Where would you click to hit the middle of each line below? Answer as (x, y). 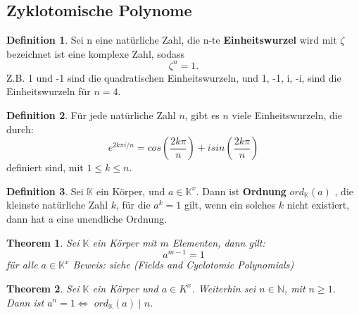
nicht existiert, (318, 205)
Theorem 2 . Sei (43, 288)
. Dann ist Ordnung (241, 191)
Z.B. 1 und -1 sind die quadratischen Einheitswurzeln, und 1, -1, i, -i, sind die (174, 77)
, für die (133, 205)
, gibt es (202, 115)
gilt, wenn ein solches (230, 205)
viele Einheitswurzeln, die (287, 115)
